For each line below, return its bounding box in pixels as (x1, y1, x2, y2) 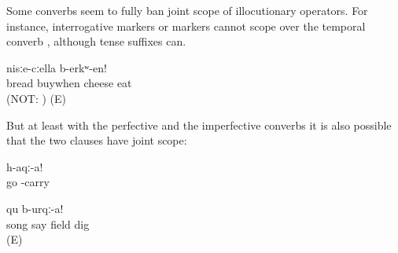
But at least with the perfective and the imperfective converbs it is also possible (6, 116, 392, 133)
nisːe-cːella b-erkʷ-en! (6, 59, 107, 75)
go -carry (6, 174, 50, 190)
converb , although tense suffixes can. (6, 33, 186, 49)
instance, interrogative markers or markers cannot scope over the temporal (6, 17, 366, 34)
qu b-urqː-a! (6, 200, 64, 216)
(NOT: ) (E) (6, 90, 67, 106)
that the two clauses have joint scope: (6, 132, 187, 148)
